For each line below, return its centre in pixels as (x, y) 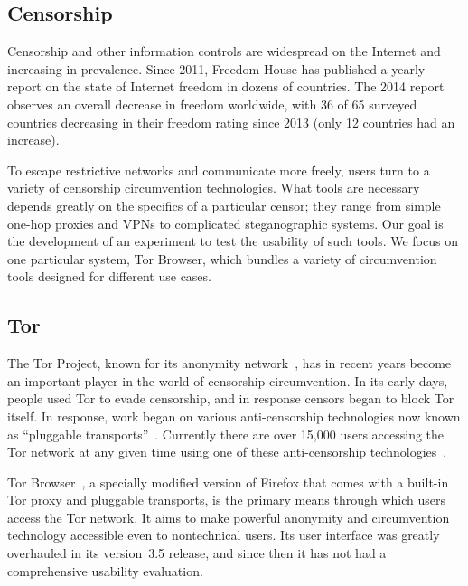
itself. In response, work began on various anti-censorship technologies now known (234, 416)
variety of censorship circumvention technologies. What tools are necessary (214, 188)
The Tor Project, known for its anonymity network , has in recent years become (229, 363)
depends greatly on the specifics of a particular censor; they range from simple (224, 205)
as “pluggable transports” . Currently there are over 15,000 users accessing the (226, 434)
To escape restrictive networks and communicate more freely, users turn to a (219, 170)
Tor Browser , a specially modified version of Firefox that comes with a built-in (228, 482)
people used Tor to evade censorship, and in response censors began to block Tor (231, 398)
